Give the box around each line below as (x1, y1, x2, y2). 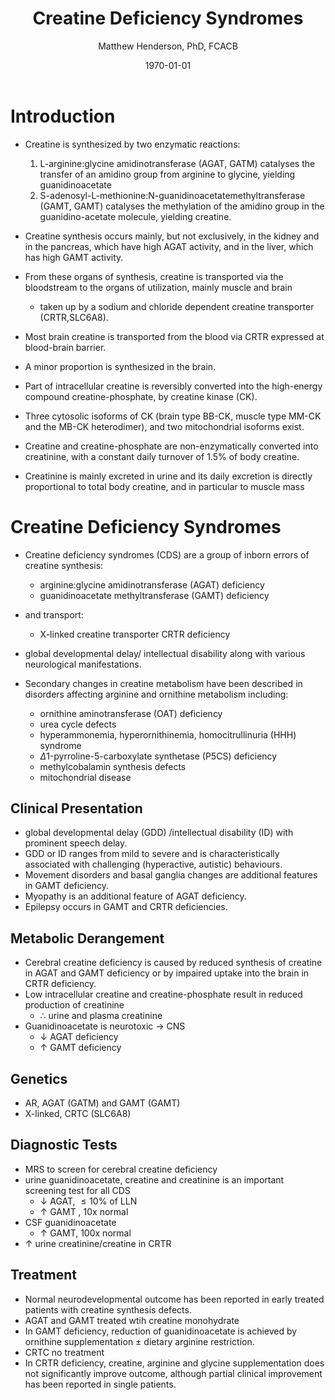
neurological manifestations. (24, 658, 142, 670)
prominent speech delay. (24, 837, 128, 849)
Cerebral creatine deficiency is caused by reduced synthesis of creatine (24, 957, 323, 969)
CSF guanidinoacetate (24, 1216, 117, 1228)
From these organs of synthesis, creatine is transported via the (24, 270, 284, 282)
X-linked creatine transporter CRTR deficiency (39, 628, 231, 640)
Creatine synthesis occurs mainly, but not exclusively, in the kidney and (24, 230, 320, 242)
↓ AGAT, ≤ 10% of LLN (39, 1195, 138, 1207)
